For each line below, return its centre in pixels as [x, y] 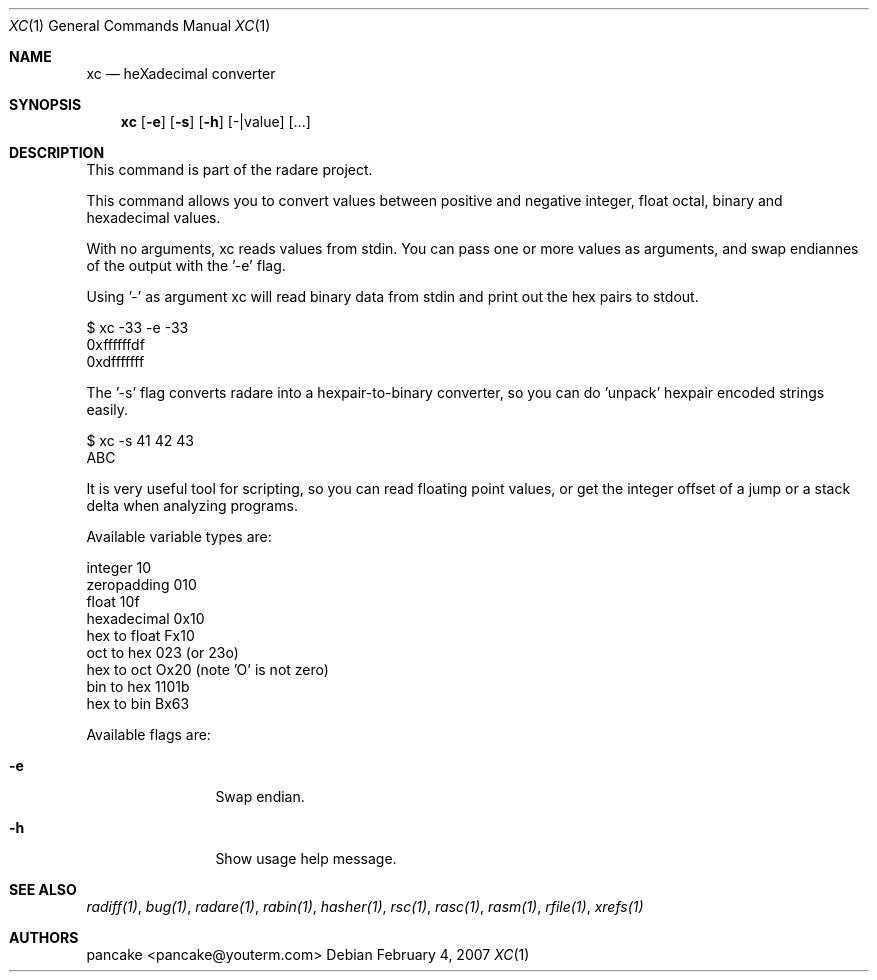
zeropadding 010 [141, 584]
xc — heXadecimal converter [181, 73]
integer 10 [119, 567]
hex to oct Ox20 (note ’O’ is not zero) [207, 669]
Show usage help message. [306, 858]
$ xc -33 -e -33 [137, 327]
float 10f [113, 601]
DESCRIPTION [57, 152]
